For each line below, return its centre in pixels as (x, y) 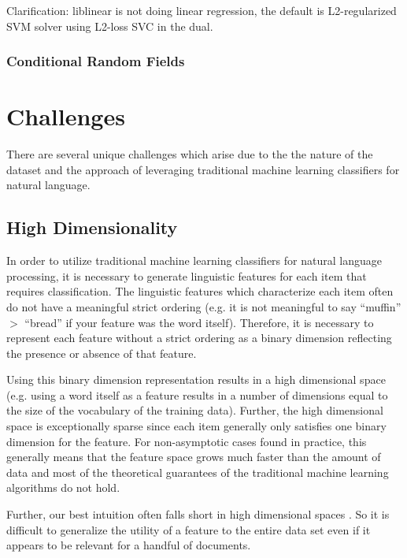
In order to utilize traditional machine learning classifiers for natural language (194, 260)
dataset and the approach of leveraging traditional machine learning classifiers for (203, 169)
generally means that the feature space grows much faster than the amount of (194, 457)
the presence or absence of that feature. (102, 353)
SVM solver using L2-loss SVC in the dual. (110, 26)
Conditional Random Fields (96, 61)
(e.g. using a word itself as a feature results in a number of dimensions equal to (197, 394)
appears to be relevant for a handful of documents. (129, 545)
